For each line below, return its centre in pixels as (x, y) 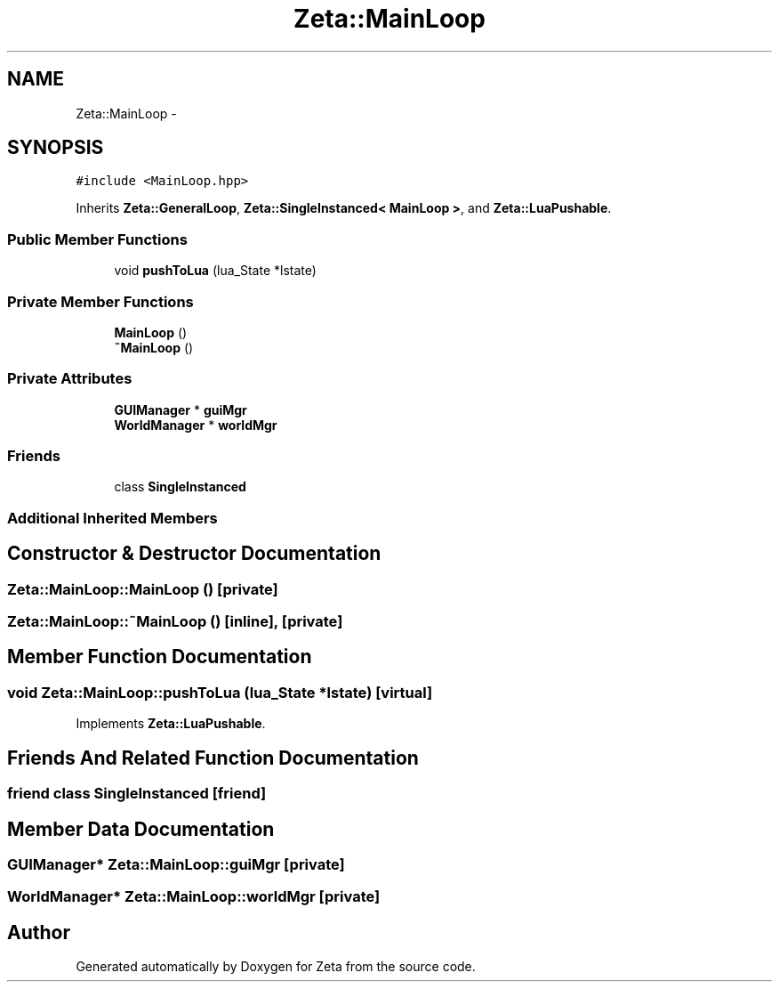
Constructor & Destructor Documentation (194, 554)
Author (39, 932)
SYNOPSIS (56, 148)
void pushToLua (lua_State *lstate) (215, 271)
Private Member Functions (100, 301)
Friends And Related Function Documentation (213, 758)
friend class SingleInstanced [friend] (137, 794)
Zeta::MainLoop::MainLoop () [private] (143, 589)
